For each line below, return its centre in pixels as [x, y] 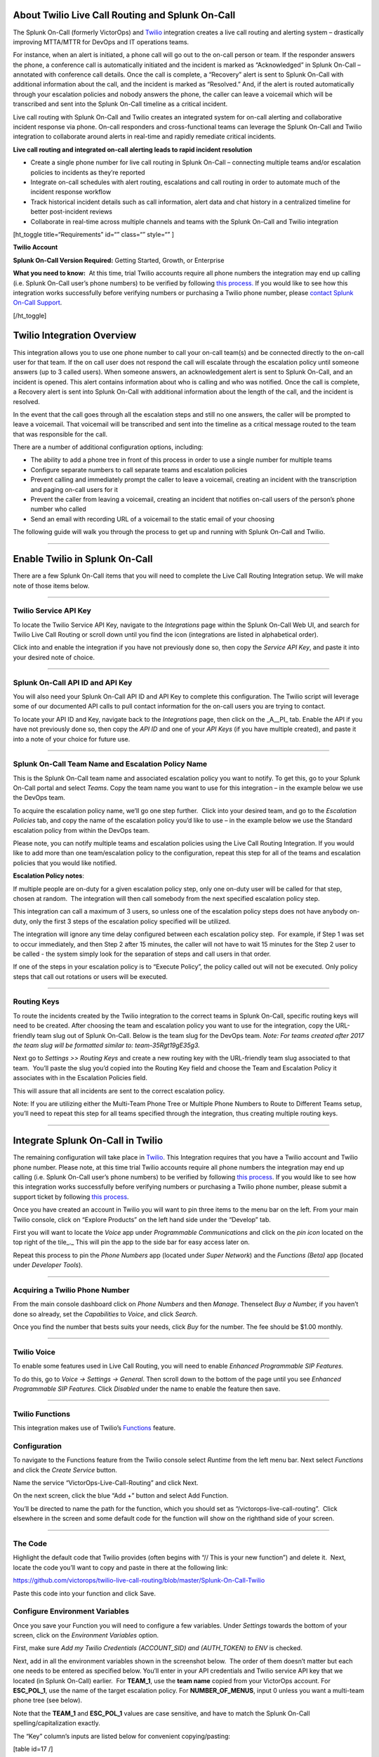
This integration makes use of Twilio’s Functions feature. [94, 1428]
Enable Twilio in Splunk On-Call [83, 559]
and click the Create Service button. [65, 1470]
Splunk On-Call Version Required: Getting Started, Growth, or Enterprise [119, 260]
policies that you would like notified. [65, 863]
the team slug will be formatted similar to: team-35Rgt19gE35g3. [106, 1045]
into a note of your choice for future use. [72, 739]
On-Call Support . [38, 303]
